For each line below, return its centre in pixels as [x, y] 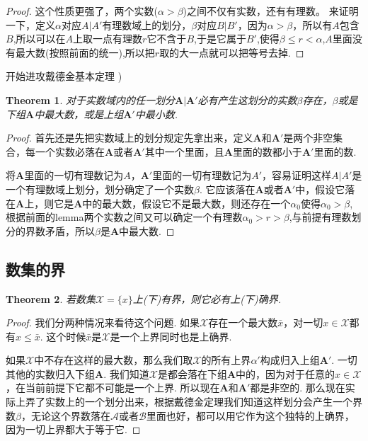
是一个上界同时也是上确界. [171, 336]
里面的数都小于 [267, 151]
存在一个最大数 [243, 322]
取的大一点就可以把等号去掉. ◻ [232, 52]
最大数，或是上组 [84, 114]
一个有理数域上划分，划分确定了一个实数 [100, 189]
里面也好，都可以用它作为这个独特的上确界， [250, 415]
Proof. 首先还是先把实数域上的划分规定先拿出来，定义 [130, 138]
